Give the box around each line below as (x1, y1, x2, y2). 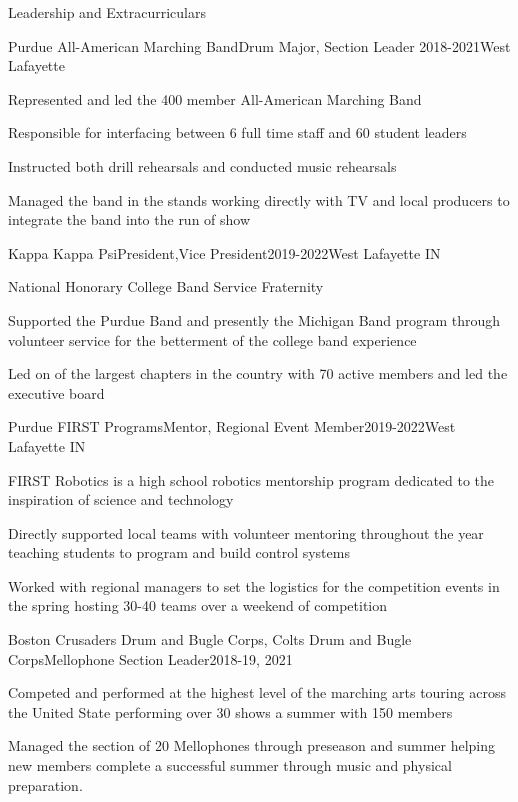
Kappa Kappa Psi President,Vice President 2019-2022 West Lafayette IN (8, 242, 441, 263)
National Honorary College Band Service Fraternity (8, 276, 324, 297)
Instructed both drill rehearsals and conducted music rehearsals (8, 155, 397, 176)
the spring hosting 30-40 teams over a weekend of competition (8, 595, 388, 616)
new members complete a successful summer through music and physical (8, 755, 452, 776)
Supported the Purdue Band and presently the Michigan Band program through (8, 309, 501, 330)
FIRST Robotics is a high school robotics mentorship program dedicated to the (8, 469, 495, 490)
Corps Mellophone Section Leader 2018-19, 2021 (8, 648, 293, 669)
